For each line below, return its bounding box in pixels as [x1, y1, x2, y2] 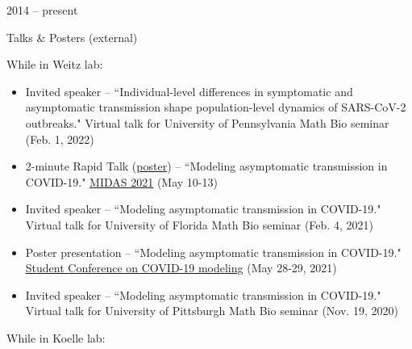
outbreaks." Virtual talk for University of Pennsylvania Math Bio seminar [25, 114, 389, 131]
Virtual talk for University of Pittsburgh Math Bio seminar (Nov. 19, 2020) [25, 302, 398, 319]
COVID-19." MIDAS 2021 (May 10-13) [25, 173, 218, 190]
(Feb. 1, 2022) [25, 130, 94, 147]
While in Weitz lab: [6, 56, 103, 73]
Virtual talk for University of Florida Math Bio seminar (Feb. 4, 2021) [25, 216, 373, 233]
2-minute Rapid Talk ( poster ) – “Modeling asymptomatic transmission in [25, 158, 388, 174]
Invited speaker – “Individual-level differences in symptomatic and [25, 82, 353, 99]
